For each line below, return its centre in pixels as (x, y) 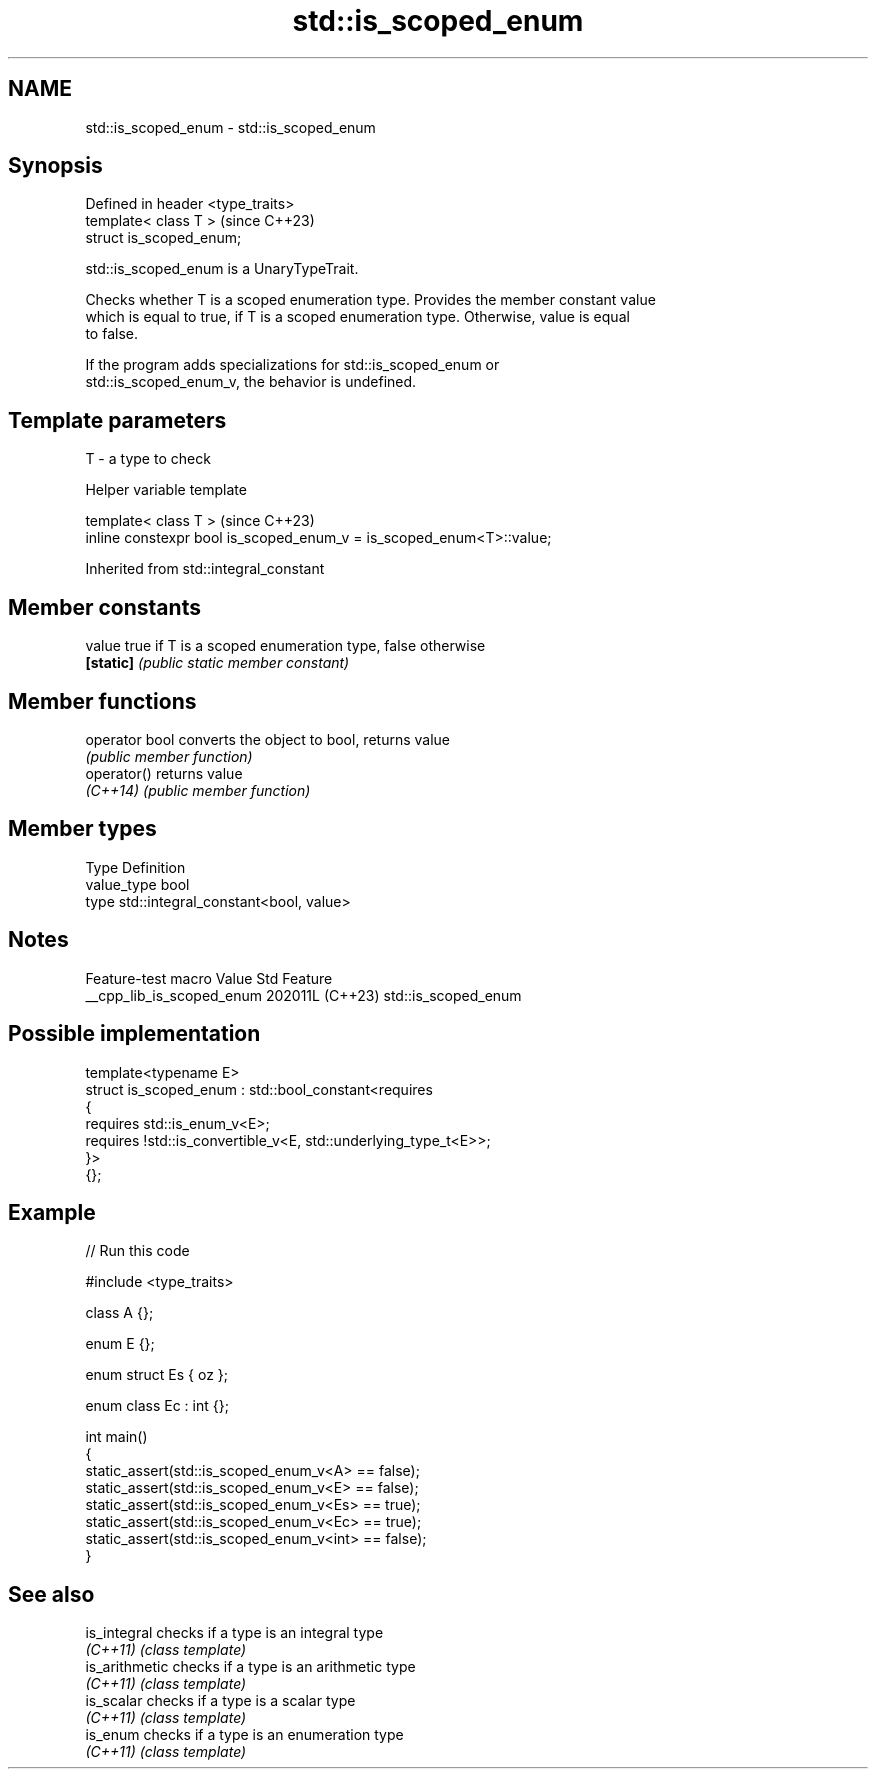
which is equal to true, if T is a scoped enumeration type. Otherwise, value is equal (357, 317)
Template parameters (117, 420)
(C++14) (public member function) (198, 790)
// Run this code (137, 1251)
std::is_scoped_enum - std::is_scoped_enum (230, 127)
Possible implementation (134, 1034)
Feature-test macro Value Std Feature (209, 978)
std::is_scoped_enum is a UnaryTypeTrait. (222, 269)
